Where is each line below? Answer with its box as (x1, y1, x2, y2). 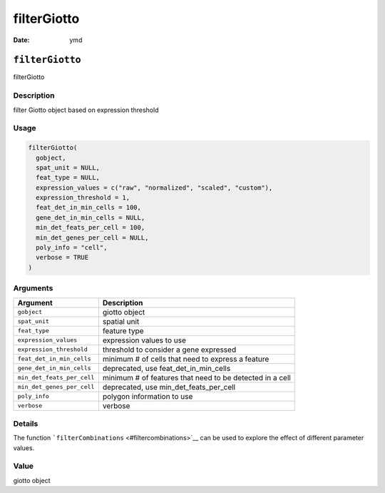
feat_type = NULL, (36, 173, 100, 182)
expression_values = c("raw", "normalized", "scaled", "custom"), (36, 183, 273, 192)
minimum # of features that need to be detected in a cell (102, 372, 292, 382)
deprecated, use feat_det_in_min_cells (102, 363, 231, 373)
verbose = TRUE (36, 253, 89, 262)
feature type (102, 325, 144, 335)
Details (13, 418, 38, 428)
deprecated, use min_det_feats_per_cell (102, 382, 235, 392)
